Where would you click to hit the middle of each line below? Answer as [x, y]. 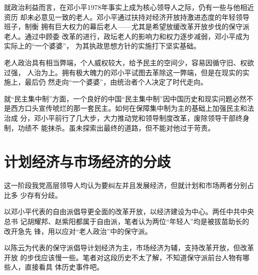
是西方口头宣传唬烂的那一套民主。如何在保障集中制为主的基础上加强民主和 [126, 108]
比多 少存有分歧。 [33, 195]
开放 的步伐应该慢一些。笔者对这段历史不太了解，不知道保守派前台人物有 [123, 257]
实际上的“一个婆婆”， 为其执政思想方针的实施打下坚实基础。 [102, 46]
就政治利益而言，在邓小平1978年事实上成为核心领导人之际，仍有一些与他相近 [129, 7]
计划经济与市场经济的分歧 [88, 161]
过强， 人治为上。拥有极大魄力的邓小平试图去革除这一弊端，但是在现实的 [123, 72]
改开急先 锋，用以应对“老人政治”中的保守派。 [78, 231]
